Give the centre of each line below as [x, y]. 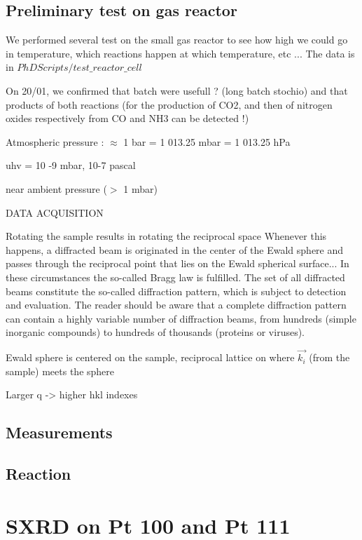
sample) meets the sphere [60, 371]
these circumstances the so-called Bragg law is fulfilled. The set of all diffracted [175, 277]
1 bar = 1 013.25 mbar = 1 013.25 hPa [207, 141]
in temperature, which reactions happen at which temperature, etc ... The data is [180, 53]
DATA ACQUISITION [55, 212]
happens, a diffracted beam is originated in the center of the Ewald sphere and [175, 249]
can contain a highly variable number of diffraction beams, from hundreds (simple [181, 318]
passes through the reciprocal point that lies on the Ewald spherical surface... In [177, 263]
